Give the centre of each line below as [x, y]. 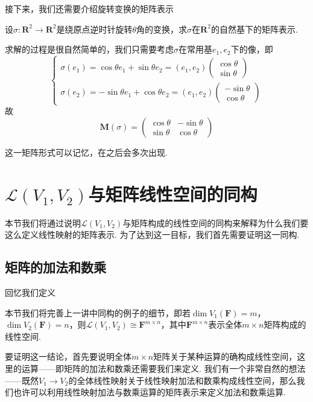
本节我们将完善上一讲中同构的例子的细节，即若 [98, 312]
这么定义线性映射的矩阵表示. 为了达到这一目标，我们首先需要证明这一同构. [152, 235]
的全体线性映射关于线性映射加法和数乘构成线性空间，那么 [182, 380]
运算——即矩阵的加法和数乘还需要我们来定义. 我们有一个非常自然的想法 [163, 369]
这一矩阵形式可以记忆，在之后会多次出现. [86, 152]
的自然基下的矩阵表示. [254, 29]
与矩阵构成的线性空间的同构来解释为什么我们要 [216, 222]
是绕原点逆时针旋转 [94, 29]
